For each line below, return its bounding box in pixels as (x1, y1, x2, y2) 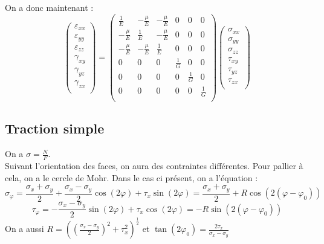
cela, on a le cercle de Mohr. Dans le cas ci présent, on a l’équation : (5, 171, 258, 184)
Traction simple (5, 119, 105, 138)
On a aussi (5, 222, 44, 235)
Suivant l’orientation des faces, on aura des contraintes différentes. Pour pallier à (5, 159, 303, 172)
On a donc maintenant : (5, 1, 94, 13)
